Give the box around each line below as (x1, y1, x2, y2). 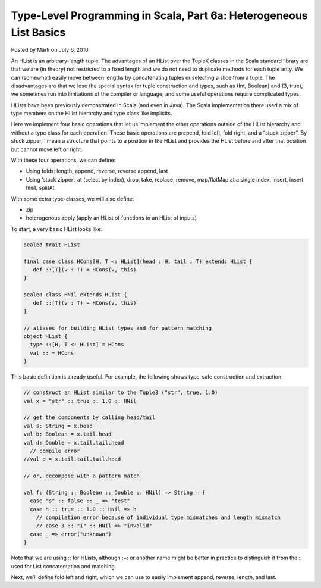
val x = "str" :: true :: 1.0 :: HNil (23, 398, 137, 404)
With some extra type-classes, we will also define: (11, 195, 134, 202)
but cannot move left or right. (11, 146, 83, 153)
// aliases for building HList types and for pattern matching (23, 324, 212, 331)
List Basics (11, 26, 66, 39)
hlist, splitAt (26, 184, 55, 192)
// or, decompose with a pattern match (23, 473, 140, 479)
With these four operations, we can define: (11, 157, 116, 164)
